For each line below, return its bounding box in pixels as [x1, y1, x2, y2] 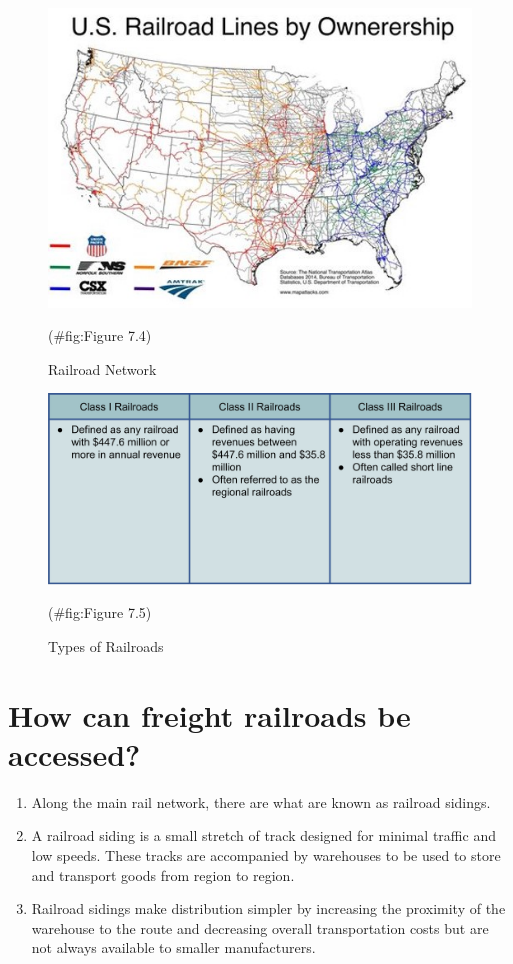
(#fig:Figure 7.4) [48, 325, 152, 346]
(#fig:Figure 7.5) [48, 602, 152, 623]
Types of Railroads [48, 635, 164, 656]
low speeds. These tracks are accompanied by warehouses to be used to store [31, 845, 501, 866]
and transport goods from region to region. [31, 864, 295, 885]
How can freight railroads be [8, 694, 411, 735]
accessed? [8, 733, 141, 774]
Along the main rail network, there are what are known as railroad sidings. [31, 791, 491, 812]
